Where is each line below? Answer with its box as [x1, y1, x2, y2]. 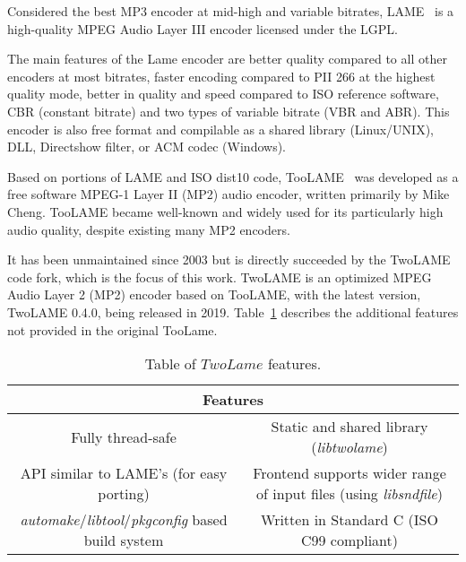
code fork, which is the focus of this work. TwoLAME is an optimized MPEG [7, 267, 432, 286]
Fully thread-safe [71, 426, 177, 447]
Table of [144, 353, 196, 375]
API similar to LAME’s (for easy [20, 463, 228, 484]
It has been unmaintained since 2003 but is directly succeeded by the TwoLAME [7, 250, 451, 269]
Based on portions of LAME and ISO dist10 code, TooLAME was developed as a [7, 167, 459, 186]
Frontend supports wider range [253, 463, 446, 484]
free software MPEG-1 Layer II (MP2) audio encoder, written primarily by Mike [7, 185, 450, 203]
